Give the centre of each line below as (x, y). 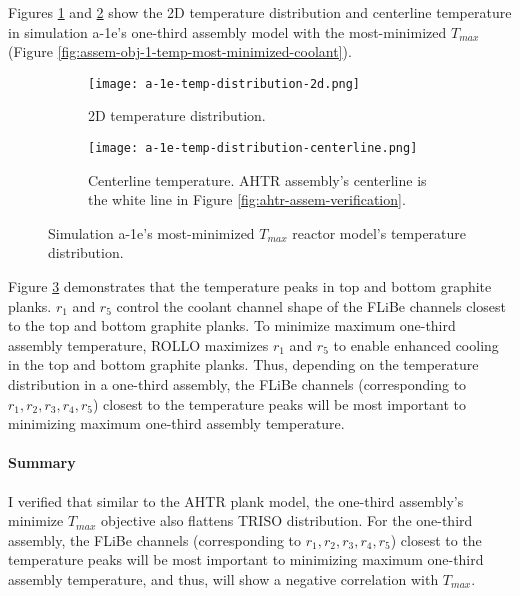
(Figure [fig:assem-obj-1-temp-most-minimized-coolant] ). (180, 51)
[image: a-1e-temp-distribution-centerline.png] (253, 148)
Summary (42, 462)
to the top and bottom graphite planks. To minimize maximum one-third (232, 325)
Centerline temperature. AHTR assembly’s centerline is (257, 179)
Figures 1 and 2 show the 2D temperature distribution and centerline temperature (260, 12)
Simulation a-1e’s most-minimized (151, 232)
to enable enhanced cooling (416, 344)
